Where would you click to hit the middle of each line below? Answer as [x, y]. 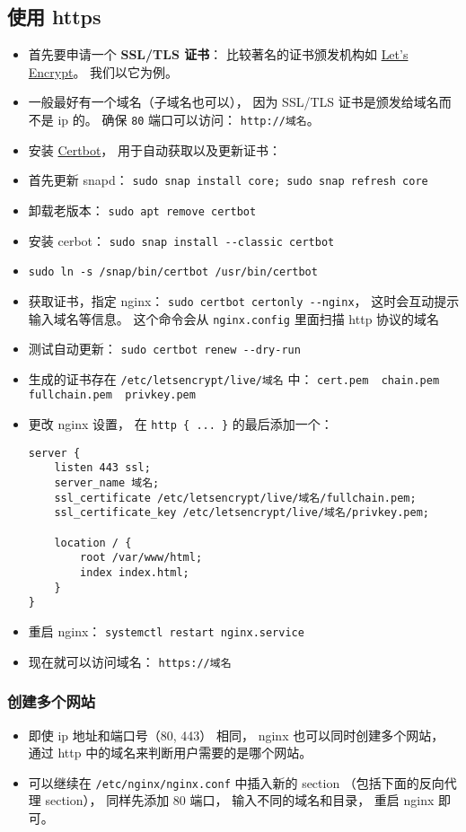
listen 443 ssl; [102, 468]
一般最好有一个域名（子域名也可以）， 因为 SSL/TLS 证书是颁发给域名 [233, 102]
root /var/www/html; [141, 558]
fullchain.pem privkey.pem [112, 395]
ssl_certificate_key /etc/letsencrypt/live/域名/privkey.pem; [242, 513]
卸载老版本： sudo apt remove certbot [142, 210]
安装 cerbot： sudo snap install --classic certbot [181, 240]
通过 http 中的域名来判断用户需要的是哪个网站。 [170, 753]
